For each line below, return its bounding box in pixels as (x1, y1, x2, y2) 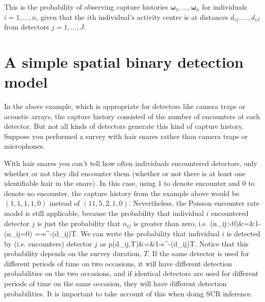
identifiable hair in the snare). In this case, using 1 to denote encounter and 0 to (4, 178, 255, 188)
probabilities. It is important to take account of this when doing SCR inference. (4, 288, 253, 298)
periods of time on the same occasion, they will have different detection (4, 278, 227, 289)
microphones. (4, 141, 45, 151)
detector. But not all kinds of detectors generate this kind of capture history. (4, 121, 244, 131)
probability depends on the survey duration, (4, 248, 142, 259)
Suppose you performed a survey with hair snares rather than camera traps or (4, 130, 248, 141)
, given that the (36, 11, 85, 22)
